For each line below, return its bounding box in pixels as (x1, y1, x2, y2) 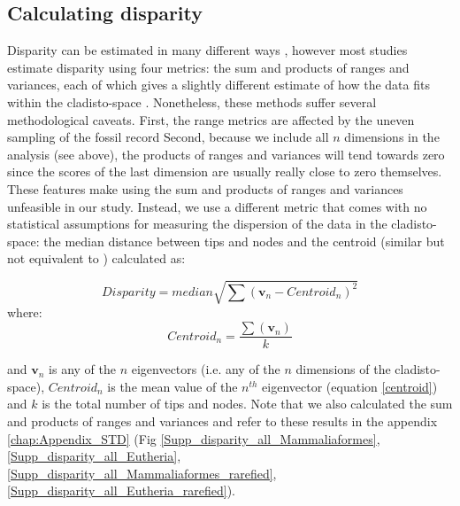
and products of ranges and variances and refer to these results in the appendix (7, 411, 438, 430)
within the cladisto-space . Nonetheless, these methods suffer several (7, 92, 377, 111)
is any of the (49, 360, 116, 378)
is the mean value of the (107, 377, 238, 395)
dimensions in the (344, 128, 440, 146)
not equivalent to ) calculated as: (7, 249, 186, 268)
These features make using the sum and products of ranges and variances (7, 179, 403, 198)
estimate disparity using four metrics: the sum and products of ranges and (7, 58, 410, 76)
